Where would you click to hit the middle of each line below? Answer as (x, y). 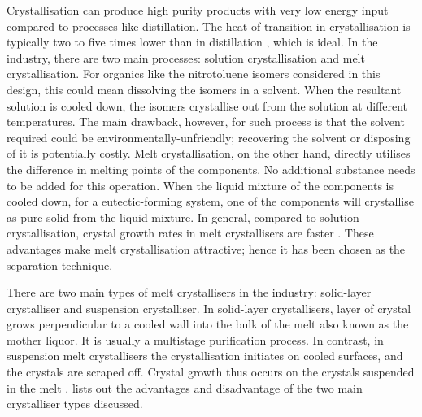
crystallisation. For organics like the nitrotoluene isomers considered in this (194, 74)
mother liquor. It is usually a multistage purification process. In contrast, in (195, 339)
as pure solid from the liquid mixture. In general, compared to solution (183, 217)
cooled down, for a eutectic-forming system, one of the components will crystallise (210, 201)
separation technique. (60, 265)
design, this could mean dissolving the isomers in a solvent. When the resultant (204, 89)
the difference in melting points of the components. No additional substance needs (211, 169)
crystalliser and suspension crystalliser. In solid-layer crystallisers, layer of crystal (209, 308)
